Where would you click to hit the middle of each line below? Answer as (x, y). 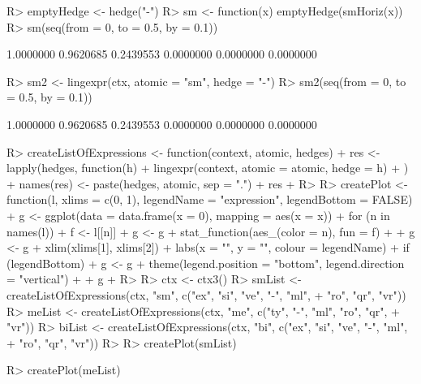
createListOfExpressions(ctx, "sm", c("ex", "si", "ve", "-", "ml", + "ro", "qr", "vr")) (206, 294)
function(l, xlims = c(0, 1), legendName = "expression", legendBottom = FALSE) (210, 199)
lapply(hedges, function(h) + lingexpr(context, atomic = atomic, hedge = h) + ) (208, 168)
